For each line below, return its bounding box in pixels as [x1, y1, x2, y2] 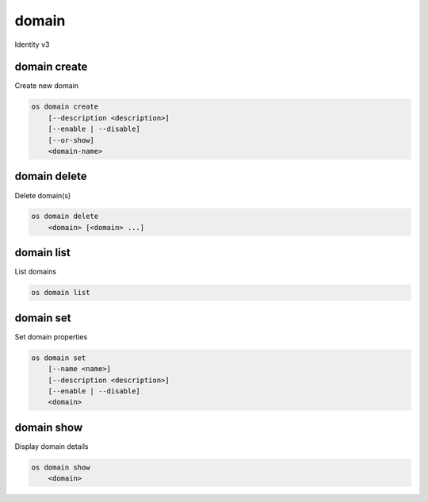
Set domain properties [14, 331, 88, 341]
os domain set [31, 353, 86, 362]
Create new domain [14, 81, 79, 90]
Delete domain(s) [14, 190, 71, 200]
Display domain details [14, 441, 89, 451]
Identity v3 [14, 40, 50, 49]
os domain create [31, 102, 99, 111]
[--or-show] [48, 136, 95, 144]
